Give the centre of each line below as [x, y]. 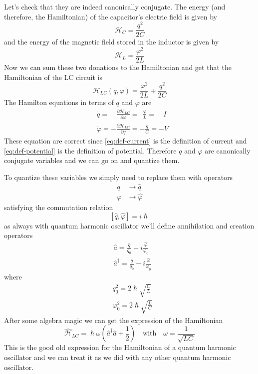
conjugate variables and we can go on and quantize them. [92, 160]
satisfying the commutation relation [59, 207]
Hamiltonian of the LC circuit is [53, 77]
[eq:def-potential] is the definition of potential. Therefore [90, 150]
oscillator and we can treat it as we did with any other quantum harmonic [118, 357]
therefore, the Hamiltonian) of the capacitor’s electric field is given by [111, 16]
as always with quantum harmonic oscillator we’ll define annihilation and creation [129, 225]
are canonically [228, 150]
